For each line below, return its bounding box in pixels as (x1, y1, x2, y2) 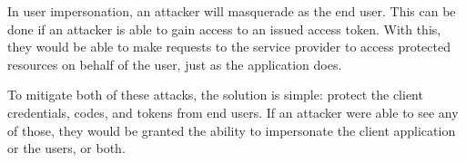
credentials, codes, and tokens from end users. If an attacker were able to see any (7, 102, 459, 121)
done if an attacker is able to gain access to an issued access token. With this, (7, 19, 441, 38)
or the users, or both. (7, 139, 126, 158)
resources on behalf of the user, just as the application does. (7, 54, 342, 73)
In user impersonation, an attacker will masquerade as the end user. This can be (7, 2, 456, 20)
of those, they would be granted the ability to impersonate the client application (7, 120, 456, 139)
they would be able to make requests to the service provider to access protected (7, 37, 451, 56)
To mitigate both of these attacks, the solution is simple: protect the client (7, 85, 423, 104)
